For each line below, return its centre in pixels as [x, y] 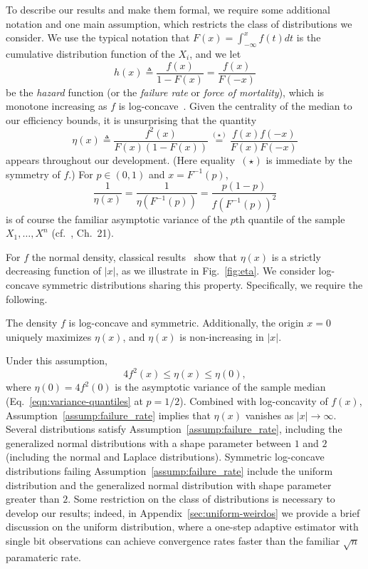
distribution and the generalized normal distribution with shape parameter [169, 485]
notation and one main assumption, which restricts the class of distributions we [179, 23]
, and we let [215, 53]
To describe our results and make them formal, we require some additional [168, 9]
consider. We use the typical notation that [98, 37]
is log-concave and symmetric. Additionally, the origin [186, 323]
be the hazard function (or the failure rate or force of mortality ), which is [165, 92]
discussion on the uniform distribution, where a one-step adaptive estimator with [182, 527]
